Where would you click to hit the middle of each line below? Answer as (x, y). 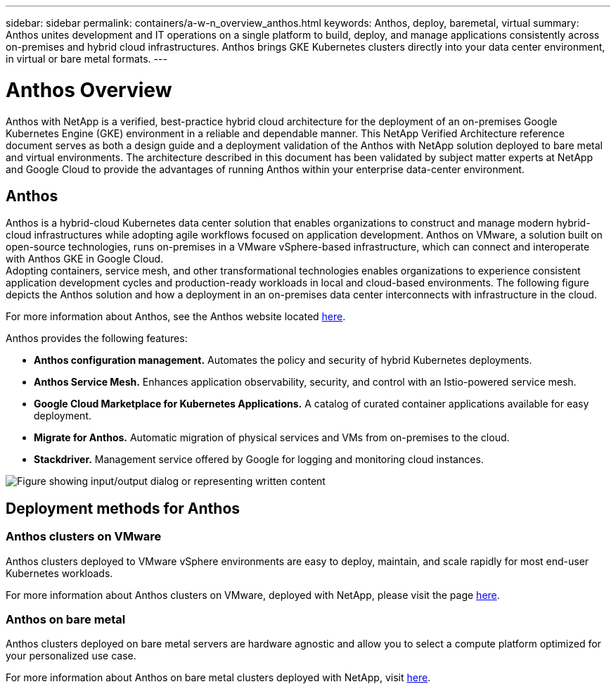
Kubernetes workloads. (59, 573)
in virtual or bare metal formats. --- (86, 59)
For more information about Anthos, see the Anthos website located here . (176, 317)
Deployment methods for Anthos (123, 508)
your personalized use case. (71, 656)
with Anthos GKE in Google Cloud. (85, 259)
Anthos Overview (89, 90)
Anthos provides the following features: (97, 339)
